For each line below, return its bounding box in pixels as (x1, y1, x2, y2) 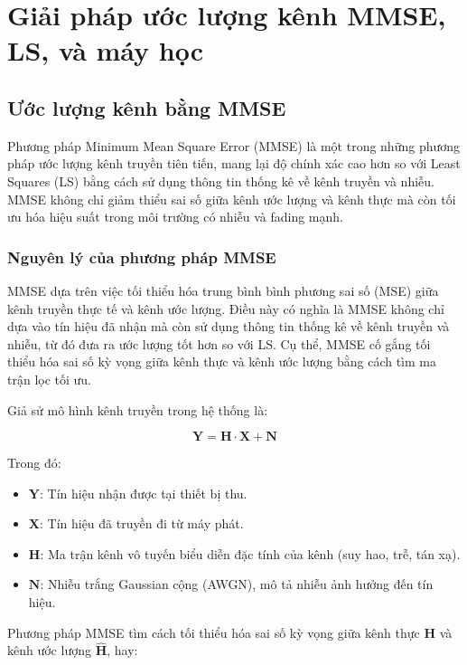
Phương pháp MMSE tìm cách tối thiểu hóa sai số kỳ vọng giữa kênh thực (7, 622, 420, 641)
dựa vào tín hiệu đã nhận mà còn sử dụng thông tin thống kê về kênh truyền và (7, 317, 450, 336)
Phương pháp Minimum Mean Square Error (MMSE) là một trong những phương (7, 136, 461, 155)
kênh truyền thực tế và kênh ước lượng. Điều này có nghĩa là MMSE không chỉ (7, 299, 444, 318)
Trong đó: (7, 453, 61, 472)
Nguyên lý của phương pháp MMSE (7, 245, 276, 268)
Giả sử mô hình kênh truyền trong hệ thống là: (7, 400, 268, 419)
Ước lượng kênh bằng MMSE (7, 93, 286, 121)
